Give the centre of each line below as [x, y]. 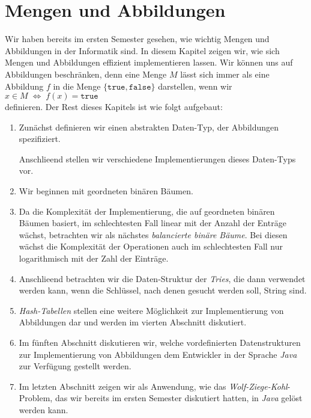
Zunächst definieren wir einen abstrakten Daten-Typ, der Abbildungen [149, 127]
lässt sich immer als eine [225, 74]
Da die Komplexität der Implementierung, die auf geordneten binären [147, 211]
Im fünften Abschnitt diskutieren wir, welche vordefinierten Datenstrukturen [160, 342]
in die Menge [77, 86]
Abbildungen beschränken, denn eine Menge [86, 74]
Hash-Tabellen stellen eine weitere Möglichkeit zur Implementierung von [151, 310]
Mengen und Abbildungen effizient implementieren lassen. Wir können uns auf [149, 62]
